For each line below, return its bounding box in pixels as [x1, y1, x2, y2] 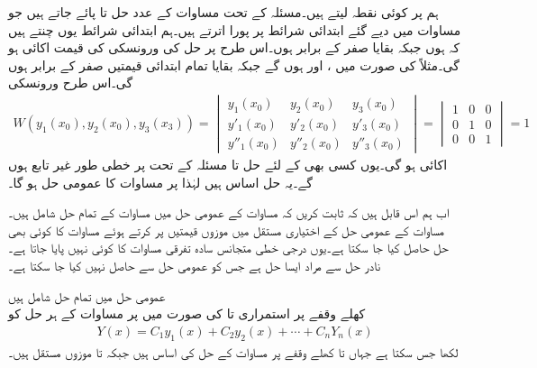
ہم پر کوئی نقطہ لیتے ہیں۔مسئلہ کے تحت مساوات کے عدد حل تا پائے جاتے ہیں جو [8, 3, 439, 21]
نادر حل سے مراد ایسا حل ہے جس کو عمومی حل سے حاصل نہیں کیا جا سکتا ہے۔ [8, 256, 381, 275]
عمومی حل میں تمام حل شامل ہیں [8, 286, 166, 305]
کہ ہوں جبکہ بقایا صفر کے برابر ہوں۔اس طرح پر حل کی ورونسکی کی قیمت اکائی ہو [8, 38, 460, 57]
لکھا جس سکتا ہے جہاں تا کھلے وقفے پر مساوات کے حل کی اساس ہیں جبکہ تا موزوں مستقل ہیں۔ [8, 342, 459, 361]
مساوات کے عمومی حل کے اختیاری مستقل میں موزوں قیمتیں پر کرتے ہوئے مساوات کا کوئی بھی [8, 220, 445, 239]
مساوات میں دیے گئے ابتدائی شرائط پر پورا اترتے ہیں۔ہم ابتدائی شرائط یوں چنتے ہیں [8, 20, 461, 39]
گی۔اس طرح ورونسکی [8, 73, 133, 92]
